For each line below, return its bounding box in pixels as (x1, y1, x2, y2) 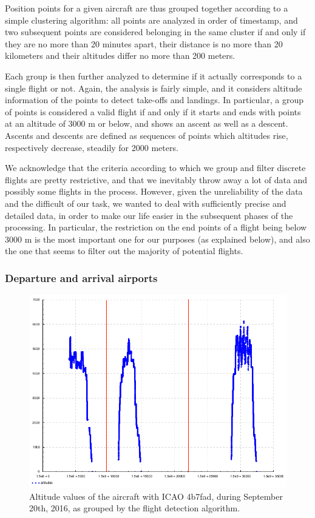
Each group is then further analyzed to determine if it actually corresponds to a (5, 69, 302, 82)
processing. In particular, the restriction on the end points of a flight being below (5, 221, 307, 234)
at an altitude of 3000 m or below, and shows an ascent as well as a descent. (5, 117, 288, 130)
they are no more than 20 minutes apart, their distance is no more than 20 (5, 37, 283, 50)
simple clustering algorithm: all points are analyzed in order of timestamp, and (5, 13, 298, 26)
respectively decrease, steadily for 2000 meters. (5, 141, 178, 153)
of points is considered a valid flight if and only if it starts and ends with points (5, 105, 301, 118)
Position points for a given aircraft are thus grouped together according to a (5, 2, 288, 14)
